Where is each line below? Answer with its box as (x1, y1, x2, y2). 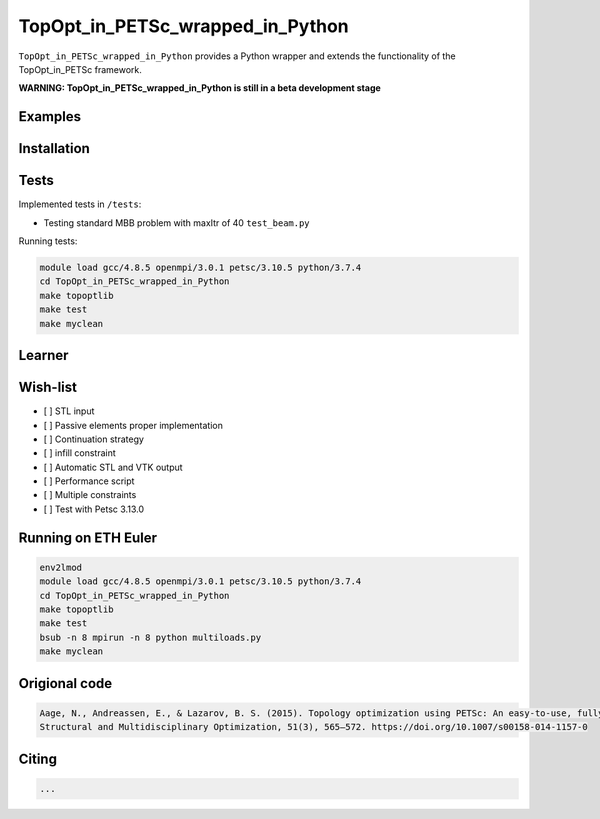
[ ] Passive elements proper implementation (43, 419, 224, 431)
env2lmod (39, 561, 83, 573)
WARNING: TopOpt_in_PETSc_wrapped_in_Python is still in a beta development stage (18, 82, 382, 94)
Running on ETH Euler (18, 529, 157, 546)
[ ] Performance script (43, 475, 135, 487)
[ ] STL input (43, 405, 95, 417)
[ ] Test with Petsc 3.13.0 (43, 503, 145, 515)
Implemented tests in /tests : (18, 198, 142, 210)
